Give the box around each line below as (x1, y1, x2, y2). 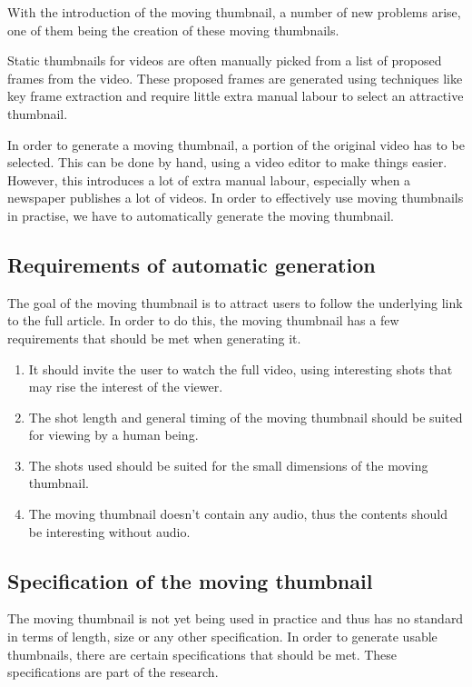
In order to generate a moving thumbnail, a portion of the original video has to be (7, 134, 465, 154)
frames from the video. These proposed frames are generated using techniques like (7, 68, 463, 87)
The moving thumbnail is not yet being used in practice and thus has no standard (7, 609, 464, 628)
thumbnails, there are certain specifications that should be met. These (7, 644, 398, 663)
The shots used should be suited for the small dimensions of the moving (28, 455, 428, 474)
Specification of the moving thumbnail (7, 566, 373, 594)
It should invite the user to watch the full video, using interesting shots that (28, 359, 453, 378)
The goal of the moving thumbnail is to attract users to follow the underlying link (7, 293, 463, 312)
